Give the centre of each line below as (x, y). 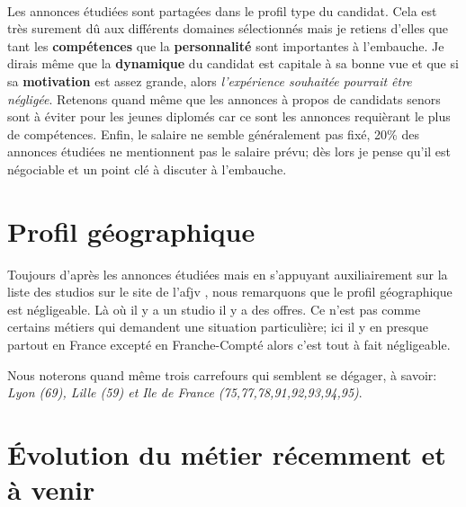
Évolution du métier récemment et (227, 454)
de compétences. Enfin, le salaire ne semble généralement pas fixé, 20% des (213, 133)
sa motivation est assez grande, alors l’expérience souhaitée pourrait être (210, 80)
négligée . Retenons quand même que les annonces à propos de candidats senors (224, 98)
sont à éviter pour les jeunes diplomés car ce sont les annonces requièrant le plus (229, 116)
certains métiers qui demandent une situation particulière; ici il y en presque (218, 327)
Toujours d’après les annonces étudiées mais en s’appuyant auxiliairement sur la (228, 274)
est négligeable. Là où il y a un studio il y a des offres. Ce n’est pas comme (214, 309)
